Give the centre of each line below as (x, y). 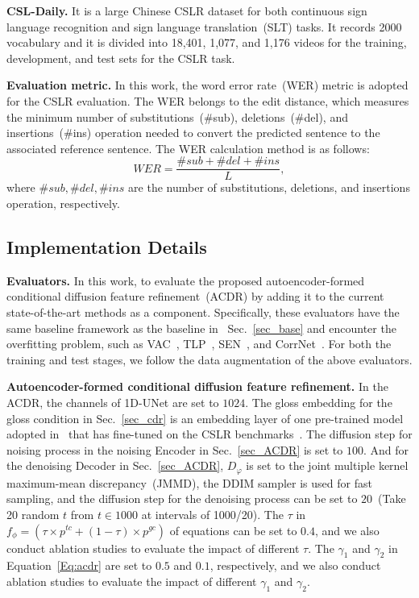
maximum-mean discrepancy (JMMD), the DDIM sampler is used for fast (189, 482)
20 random (33, 514)
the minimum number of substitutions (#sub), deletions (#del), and (177, 116)
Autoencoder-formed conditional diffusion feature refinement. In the (197, 386)
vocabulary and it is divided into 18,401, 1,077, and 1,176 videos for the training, (207, 42)
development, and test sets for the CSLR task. (121, 58)
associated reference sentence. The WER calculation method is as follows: (188, 148)
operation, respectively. (63, 203)
